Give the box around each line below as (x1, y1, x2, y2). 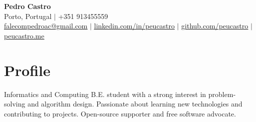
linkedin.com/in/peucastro (94, 20, 175, 31)
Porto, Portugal (4, 10, 52, 21)
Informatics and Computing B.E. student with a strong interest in (4, 88, 206, 99)
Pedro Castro (4, 1, 51, 11)
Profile (4, 59, 50, 80)
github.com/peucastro (181, 20, 249, 31)
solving (4, 98, 25, 109)
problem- (208, 88, 236, 99)
